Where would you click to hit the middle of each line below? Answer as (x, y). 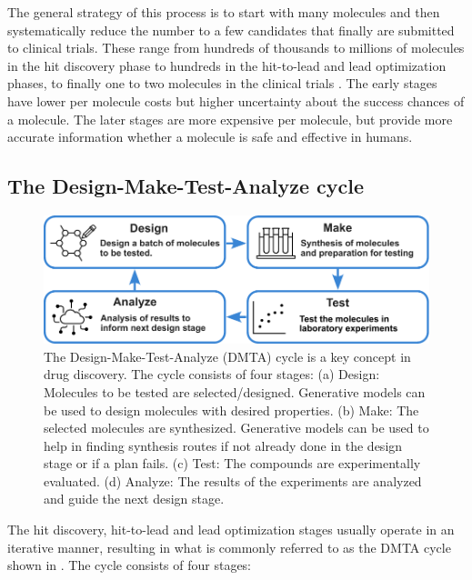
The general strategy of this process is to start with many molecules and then (224, 12)
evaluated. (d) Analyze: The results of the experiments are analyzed (233, 480)
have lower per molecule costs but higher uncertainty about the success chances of (236, 100)
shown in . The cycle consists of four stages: (130, 565)
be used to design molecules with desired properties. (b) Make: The (231, 410)
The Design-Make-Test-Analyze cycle (186, 186)
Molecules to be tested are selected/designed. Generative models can (235, 391)
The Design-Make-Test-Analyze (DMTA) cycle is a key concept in (227, 356)
